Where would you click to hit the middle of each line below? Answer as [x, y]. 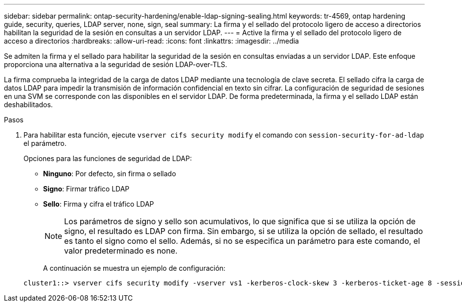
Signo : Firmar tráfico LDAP [86, 189]
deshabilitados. [28, 105]
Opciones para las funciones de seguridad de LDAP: [108, 158]
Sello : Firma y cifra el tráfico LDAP [99, 204]
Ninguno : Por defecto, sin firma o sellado [110, 174]
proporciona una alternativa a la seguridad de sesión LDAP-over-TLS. [116, 64]
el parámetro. [45, 143]
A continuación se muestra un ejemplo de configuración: [134, 268]
